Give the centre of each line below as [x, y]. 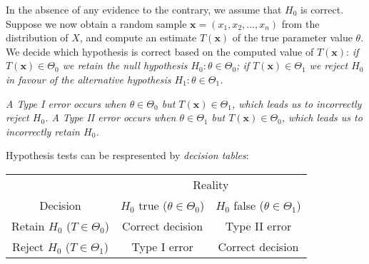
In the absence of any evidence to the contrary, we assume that [144, 9]
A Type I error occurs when [66, 103]
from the [300, 23]
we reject [329, 65]
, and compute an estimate [138, 37]
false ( [249, 205]
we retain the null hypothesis [125, 65]
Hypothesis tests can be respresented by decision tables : [127, 155]
